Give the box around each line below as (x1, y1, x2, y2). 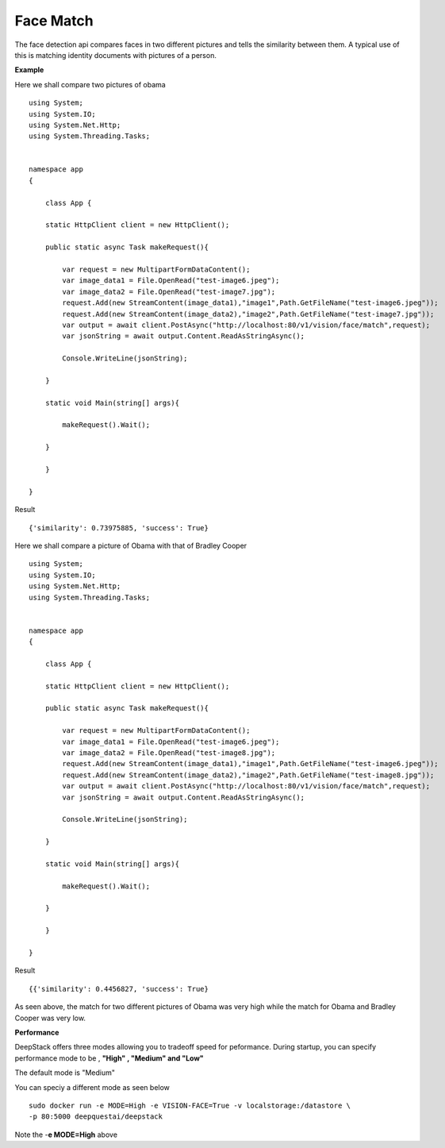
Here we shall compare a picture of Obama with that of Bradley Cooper (14, 541, 247, 550)
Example (14, 65, 44, 75)
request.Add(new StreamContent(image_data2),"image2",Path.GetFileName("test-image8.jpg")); (62, 770, 435, 780)
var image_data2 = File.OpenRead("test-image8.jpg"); (62, 748, 276, 757)
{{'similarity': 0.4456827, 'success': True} (29, 984, 209, 993)
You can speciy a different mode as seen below (14, 1082, 171, 1092)
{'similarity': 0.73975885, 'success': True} (29, 523, 209, 532)
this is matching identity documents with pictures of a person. (14, 50, 217, 60)
